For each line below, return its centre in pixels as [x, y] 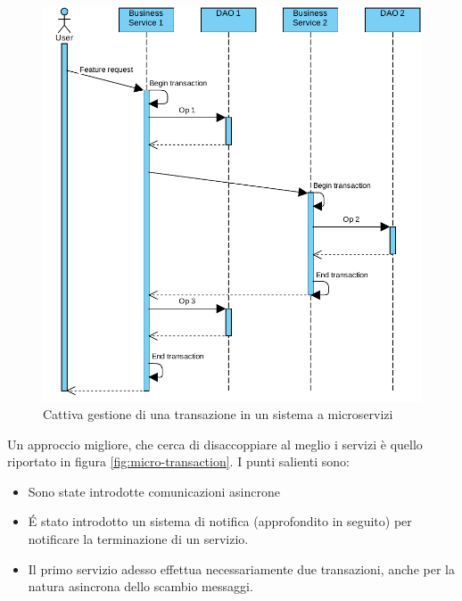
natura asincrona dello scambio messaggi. [140, 586]
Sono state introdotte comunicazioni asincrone [154, 491]
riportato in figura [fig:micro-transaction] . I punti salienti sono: [178, 461]
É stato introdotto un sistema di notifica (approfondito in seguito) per [220, 521]
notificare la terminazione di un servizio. [138, 539]
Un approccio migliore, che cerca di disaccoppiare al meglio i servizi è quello [215, 444]
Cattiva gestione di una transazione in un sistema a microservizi [218, 414]
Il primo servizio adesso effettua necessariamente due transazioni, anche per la [241, 568]
